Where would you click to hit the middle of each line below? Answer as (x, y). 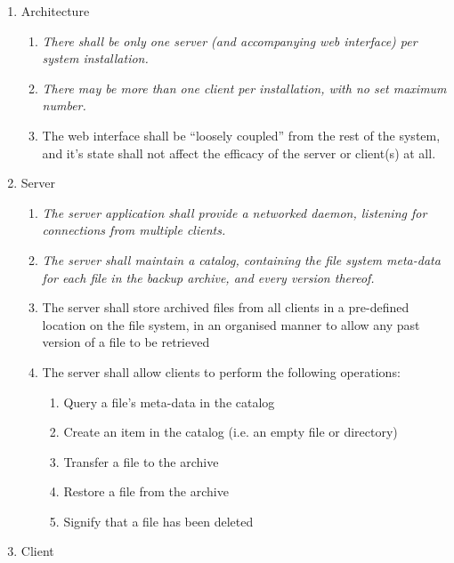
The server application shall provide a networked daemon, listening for (235, 212)
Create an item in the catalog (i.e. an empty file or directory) (231, 432)
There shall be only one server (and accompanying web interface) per (230, 40)
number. (64, 105)
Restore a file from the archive (146, 491)
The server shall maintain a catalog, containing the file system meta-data (241, 259)
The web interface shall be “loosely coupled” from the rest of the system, (241, 135)
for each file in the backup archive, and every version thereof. (208, 277)
